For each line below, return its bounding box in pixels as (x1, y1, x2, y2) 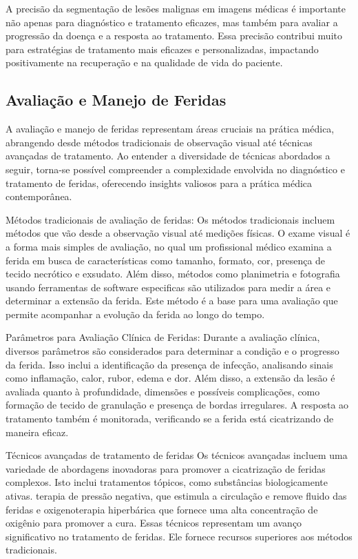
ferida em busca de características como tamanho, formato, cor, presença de (6, 253, 326, 267)
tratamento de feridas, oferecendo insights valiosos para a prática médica (6, 175, 313, 190)
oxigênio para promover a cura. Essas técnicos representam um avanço (6, 516, 302, 530)
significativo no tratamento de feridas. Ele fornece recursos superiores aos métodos (6, 529, 352, 543)
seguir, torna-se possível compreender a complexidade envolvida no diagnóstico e (6, 161, 345, 176)
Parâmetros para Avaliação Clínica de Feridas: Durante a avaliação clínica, (6, 330, 320, 344)
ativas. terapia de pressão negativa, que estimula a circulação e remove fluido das (6, 489, 347, 503)
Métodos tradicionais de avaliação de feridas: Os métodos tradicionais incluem (6, 212, 335, 226)
